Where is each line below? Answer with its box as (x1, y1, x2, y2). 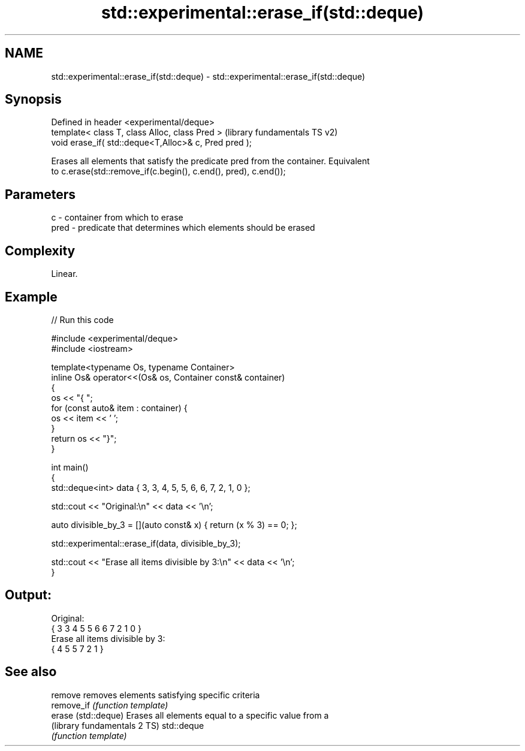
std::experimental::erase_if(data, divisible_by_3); (51, 538, 241, 548)
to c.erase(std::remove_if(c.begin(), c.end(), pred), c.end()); (51, 166, 286, 177)
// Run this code (51, 314, 114, 325)
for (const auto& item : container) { (51, 402, 188, 413)
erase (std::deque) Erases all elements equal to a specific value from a (51, 710, 329, 720)
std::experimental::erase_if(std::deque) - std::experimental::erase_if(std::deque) (51, 71, 366, 82)
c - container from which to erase (51, 212, 183, 223)
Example (5, 289, 58, 304)
